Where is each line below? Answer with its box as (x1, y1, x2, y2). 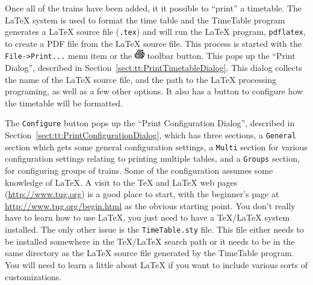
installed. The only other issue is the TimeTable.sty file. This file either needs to (5, 223, 304, 236)
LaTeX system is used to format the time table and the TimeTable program (5, 13, 285, 26)
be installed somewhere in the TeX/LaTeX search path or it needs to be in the (5, 234, 295, 247)
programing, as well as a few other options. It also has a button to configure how (5, 85, 303, 97)
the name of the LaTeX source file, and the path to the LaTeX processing (5, 73, 276, 85)
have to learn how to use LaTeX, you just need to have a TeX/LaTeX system (5, 211, 290, 224)
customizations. (5, 270, 62, 283)
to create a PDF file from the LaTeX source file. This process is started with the (5, 37, 302, 49)
